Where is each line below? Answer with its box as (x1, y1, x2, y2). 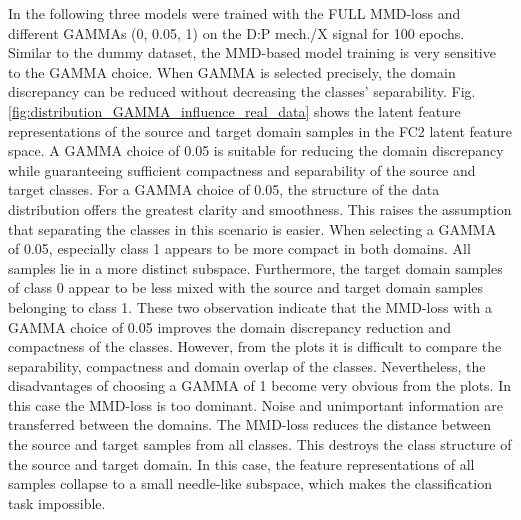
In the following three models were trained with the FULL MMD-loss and (8, 3, 461, 23)
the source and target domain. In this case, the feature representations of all (8, 453, 475, 474)
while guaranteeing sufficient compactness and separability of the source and (8, 159, 476, 180)
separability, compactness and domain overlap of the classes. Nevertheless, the (8, 355, 486, 376)
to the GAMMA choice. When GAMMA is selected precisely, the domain (8, 61, 456, 82)
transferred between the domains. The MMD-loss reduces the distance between (8, 414, 491, 435)
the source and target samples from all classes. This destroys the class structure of (8, 434, 512, 455)
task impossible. (8, 492, 106, 513)
